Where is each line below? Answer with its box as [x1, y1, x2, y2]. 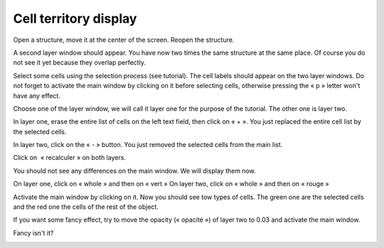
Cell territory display [13, 11, 137, 26]
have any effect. [13, 91, 60, 99]
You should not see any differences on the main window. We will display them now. [13, 166, 256, 175]
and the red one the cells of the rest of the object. [13, 203, 159, 211]
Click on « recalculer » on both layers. [13, 153, 126, 162]
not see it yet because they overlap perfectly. [13, 58, 146, 67]
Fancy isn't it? [13, 228, 54, 237]
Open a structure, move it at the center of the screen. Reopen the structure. [13, 36, 235, 44]
